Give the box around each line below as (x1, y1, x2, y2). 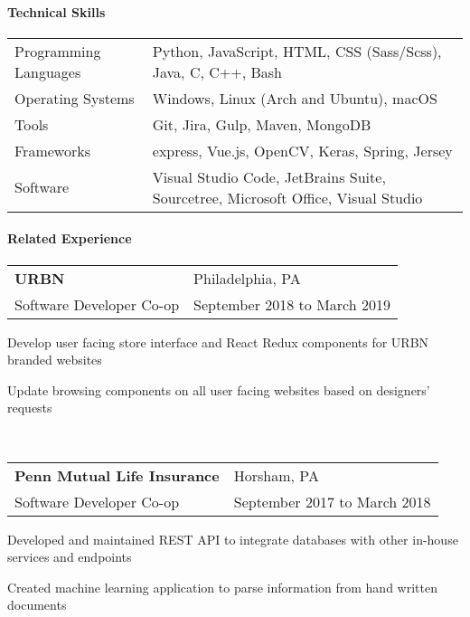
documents (7, 595, 67, 614)
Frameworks (14, 139, 90, 161)
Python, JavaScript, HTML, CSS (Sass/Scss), (152, 40, 442, 62)
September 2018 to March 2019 (193, 293, 390, 315)
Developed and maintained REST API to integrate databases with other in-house (7, 529, 458, 548)
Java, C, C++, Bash (152, 61, 282, 82)
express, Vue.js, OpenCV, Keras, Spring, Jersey (152, 139, 453, 161)
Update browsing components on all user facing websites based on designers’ (7, 380, 430, 399)
